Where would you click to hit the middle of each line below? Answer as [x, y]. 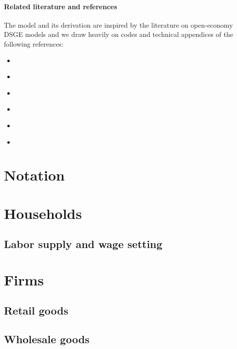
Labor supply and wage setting [83, 244]
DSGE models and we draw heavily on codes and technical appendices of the [118, 34]
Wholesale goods [47, 339]
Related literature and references [61, 6]
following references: [34, 43]
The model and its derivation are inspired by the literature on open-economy [118, 25]
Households [43, 213]
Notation [34, 175]
